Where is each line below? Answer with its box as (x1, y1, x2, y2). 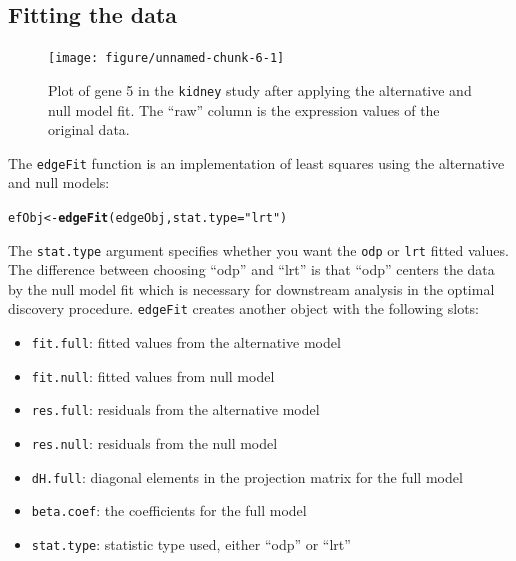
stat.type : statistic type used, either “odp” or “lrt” (31, 534, 351, 555)
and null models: (8, 172, 110, 193)
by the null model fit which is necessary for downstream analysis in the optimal (8, 278, 495, 299)
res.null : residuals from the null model (31, 433, 278, 454)
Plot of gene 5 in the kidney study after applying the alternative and (48, 79, 472, 100)
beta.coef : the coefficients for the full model (31, 500, 307, 521)
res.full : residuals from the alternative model (31, 399, 320, 420)
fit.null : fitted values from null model (31, 365, 275, 386)
